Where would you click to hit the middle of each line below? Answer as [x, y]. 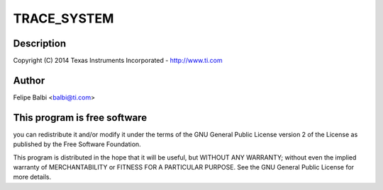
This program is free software [80, 118]
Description [40, 43]
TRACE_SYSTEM [63, 18]
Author [29, 80]
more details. [32, 177]
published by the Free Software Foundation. [77, 144]
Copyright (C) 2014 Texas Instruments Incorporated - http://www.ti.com [118, 61]
